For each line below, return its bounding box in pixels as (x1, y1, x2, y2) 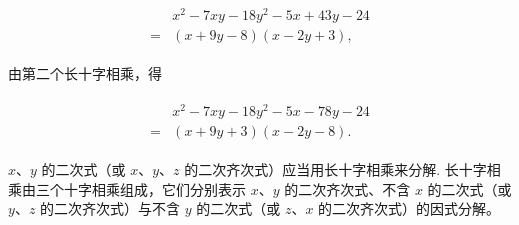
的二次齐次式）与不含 (40, 198, 181, 219)
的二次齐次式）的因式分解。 (318, 198, 501, 219)
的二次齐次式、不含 (284, 178, 411, 199)
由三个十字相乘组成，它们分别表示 (21, 178, 246, 199)
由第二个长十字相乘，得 (8, 63, 162, 84)
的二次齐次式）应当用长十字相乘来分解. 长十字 (184, 158, 487, 179)
